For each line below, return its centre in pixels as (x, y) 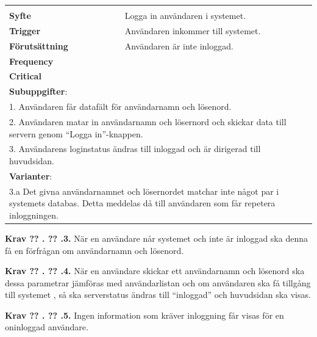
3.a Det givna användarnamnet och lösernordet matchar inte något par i (144, 191)
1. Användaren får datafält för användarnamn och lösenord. (120, 107)
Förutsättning (39, 45)
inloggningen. (34, 215)
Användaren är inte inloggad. (179, 45)
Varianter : (31, 176)
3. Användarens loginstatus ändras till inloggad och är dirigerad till (135, 149)
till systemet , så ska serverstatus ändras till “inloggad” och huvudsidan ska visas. (158, 295)
